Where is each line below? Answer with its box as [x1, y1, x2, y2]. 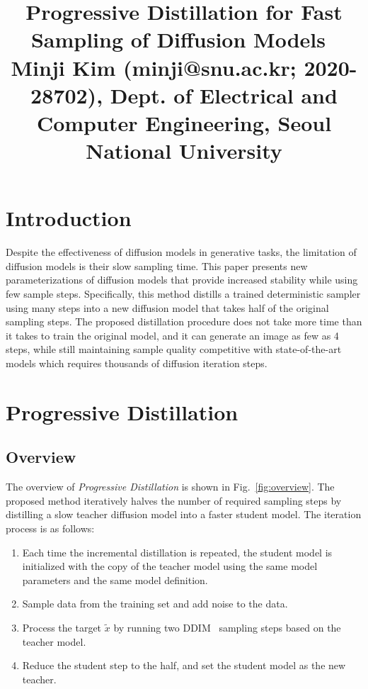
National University [86, 136, 282, 165]
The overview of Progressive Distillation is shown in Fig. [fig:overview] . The [6, 479, 335, 494]
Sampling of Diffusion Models [30, 25, 326, 54]
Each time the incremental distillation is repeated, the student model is [22, 544, 333, 559]
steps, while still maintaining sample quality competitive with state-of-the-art [6, 342, 342, 357]
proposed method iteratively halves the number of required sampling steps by [6, 493, 342, 508]
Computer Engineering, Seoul [36, 108, 332, 137]
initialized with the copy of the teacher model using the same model [22, 559, 318, 573]
